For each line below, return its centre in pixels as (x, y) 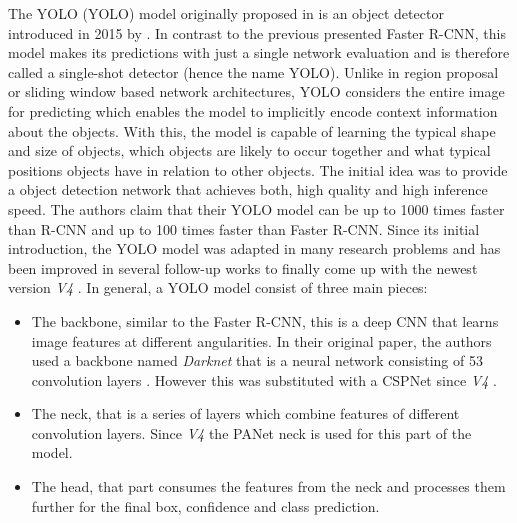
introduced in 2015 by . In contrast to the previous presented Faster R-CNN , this (257, 32)
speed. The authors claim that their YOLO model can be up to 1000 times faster (256, 208)
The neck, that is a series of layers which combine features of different (245, 413)
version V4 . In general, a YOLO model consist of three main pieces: (218, 287)
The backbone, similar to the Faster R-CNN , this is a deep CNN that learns (265, 320)
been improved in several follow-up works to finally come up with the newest (243, 267)
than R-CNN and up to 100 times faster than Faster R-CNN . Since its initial (244, 228)
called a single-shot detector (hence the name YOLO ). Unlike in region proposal (253, 71)
